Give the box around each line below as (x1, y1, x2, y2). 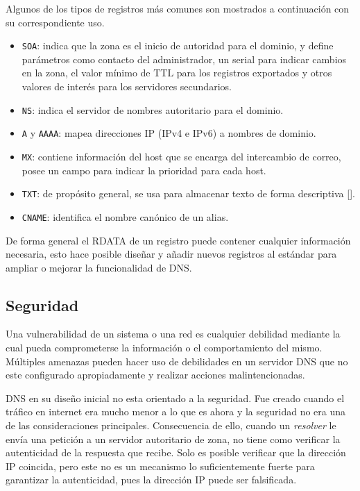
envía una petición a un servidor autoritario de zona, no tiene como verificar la (6, 431, 341, 446)
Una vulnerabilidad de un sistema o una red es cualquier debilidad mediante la (6, 326, 341, 341)
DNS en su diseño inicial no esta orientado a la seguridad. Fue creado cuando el (6, 390, 345, 405)
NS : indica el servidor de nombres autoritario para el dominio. (22, 102, 284, 117)
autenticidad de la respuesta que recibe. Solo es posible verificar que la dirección (6, 445, 346, 460)
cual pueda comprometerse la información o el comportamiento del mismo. (6, 340, 323, 355)
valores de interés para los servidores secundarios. (22, 79, 232, 94)
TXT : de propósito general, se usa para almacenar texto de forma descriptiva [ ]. (22, 186, 355, 201)
